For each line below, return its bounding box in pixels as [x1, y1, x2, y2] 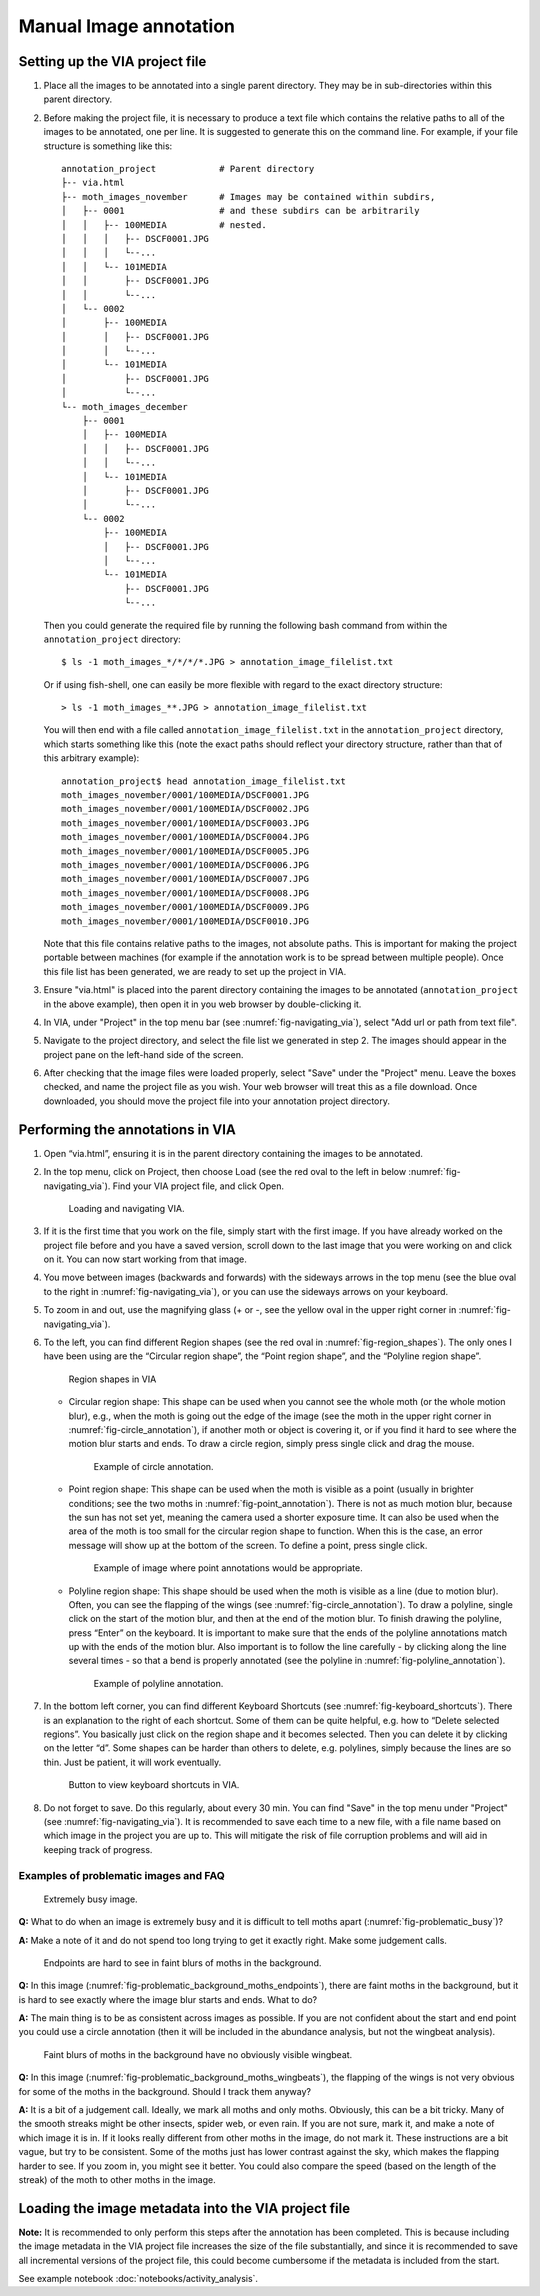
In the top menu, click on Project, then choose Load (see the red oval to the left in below [43, 1166, 407, 1178]
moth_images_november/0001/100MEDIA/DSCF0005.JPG [61, 845, 310, 857]
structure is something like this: [43, 140, 173, 152]
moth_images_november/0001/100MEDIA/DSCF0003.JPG [61, 817, 310, 829]
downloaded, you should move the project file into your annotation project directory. [43, 1095, 390, 1107]
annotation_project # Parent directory [61, 163, 315, 175]
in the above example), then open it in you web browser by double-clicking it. [43, 998, 362, 1010]
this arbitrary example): [43, 752, 140, 764]
